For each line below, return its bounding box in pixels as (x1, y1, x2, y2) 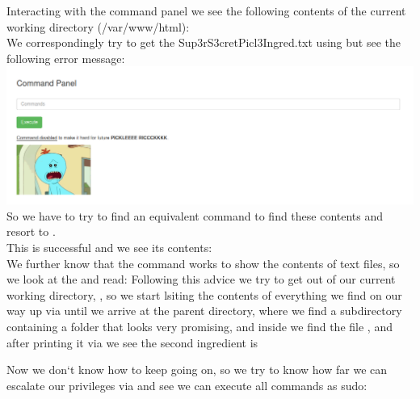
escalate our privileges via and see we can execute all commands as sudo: (6, 376, 367, 393)
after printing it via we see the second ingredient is (6, 334, 258, 351)
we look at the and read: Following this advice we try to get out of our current (6, 271, 396, 288)
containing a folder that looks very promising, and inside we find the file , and (6, 317, 393, 334)
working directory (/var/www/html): (6, 18, 190, 35)
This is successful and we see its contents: (6, 238, 212, 255)
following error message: (6, 49, 125, 66)
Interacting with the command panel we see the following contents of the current (6, 2, 406, 19)
